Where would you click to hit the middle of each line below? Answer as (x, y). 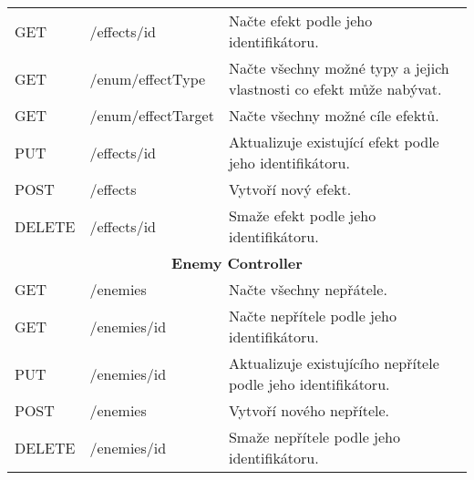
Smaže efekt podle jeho (302, 215)
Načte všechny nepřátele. (308, 289)
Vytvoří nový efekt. (290, 189)
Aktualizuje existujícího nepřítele (334, 363)
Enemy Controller (237, 263)
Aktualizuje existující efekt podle (334, 142)
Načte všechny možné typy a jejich (339, 68)
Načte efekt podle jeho (300, 20)
